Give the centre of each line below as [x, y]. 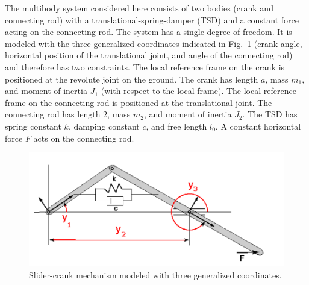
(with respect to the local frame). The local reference [198, 91]
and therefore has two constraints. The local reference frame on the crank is [145, 67]
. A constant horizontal [258, 126]
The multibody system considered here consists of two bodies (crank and [139, 8]
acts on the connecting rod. [84, 138]
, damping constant [104, 126]
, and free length [176, 126]
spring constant [33, 126]
